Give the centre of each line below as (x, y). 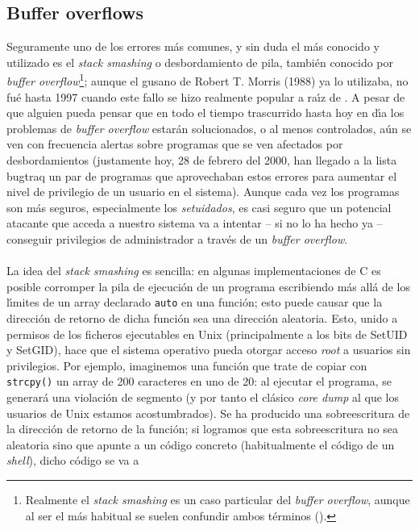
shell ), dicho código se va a (73, 460)
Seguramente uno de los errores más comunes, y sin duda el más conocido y (193, 46)
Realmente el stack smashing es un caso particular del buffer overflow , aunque (218, 500)
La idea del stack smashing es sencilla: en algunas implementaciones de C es (194, 271)
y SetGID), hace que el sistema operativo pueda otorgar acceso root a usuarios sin (209, 350)
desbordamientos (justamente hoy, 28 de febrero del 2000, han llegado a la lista (202, 160)
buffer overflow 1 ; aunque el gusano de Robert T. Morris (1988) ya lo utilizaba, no (207, 80)
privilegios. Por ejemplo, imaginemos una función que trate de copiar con (187, 365)
